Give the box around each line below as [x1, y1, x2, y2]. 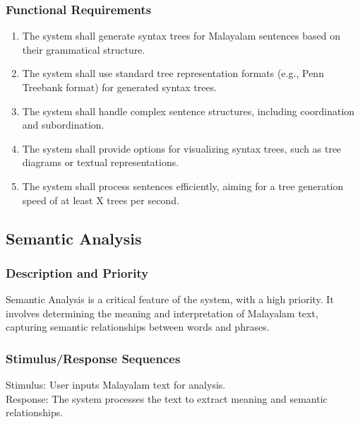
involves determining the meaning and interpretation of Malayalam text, [6, 305, 318, 320]
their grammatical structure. [22, 42, 145, 57]
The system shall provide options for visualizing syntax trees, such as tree [22, 141, 342, 155]
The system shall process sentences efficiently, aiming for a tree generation [22, 178, 344, 193]
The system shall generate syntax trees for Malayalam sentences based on [22, 28, 341, 43]
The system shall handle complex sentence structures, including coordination [22, 103, 355, 118]
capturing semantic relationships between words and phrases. [6, 319, 270, 334]
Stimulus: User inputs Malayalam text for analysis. [6, 377, 226, 392]
